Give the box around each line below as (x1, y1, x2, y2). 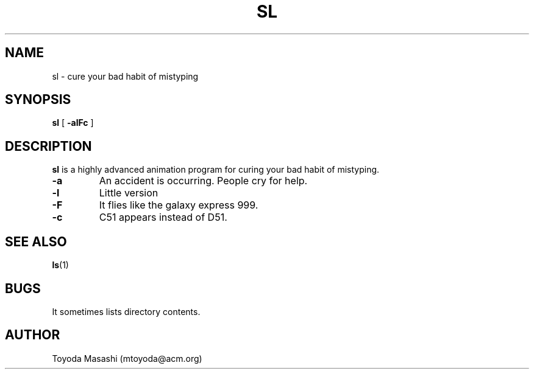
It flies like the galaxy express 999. (99, 199, 258, 212)
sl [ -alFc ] (52, 117, 94, 128)
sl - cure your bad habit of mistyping (52, 71, 199, 81)
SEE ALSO (5, 234, 67, 249)
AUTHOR (5, 327, 60, 343)
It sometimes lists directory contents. (52, 306, 201, 317)
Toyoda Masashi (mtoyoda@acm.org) (52, 353, 202, 364)
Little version (99, 187, 158, 199)
